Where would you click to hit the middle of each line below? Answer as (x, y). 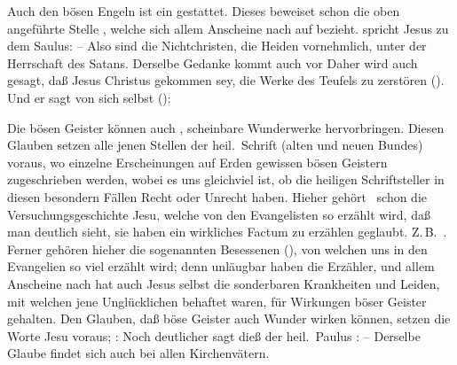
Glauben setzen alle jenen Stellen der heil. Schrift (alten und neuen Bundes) (215, 145)
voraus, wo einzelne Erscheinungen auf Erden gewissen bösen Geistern (197, 162)
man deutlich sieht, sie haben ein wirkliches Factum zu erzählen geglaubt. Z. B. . (227, 232)
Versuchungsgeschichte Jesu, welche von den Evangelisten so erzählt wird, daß (219, 214)
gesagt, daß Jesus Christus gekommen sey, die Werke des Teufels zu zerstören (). (226, 80)
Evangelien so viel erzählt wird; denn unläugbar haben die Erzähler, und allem (221, 266)
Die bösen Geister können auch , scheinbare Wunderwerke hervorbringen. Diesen (226, 127)
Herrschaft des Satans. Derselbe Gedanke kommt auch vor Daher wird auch (213, 62)
